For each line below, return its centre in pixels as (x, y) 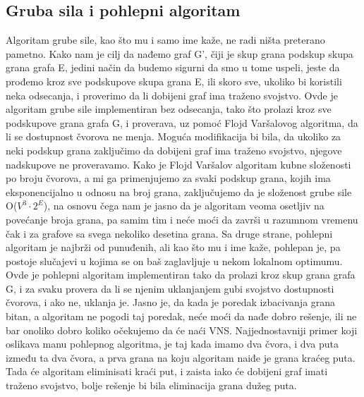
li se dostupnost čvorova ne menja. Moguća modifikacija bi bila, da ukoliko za (174, 136)
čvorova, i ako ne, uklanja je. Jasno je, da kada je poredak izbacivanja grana (171, 302)
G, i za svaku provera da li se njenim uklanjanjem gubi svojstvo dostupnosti (170, 288)
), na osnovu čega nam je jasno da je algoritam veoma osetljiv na (184, 206)
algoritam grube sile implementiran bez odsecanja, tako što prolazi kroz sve (169, 109)
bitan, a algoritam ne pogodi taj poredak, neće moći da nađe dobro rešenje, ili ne (181, 316)
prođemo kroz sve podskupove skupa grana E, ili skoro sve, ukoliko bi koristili (174, 81)
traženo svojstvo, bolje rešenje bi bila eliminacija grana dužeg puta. (151, 385)
